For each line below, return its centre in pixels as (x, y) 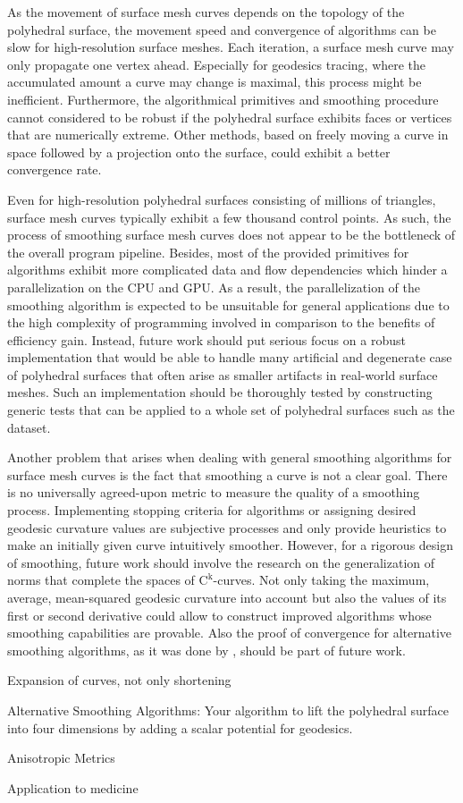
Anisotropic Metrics (61, 758)
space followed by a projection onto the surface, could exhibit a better (199, 152)
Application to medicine (73, 787)
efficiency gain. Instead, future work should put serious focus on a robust (206, 339)
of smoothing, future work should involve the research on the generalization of (221, 562)
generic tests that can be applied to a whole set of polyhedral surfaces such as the (231, 410)
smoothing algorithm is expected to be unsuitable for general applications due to (228, 304)
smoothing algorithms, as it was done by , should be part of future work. (206, 650)
